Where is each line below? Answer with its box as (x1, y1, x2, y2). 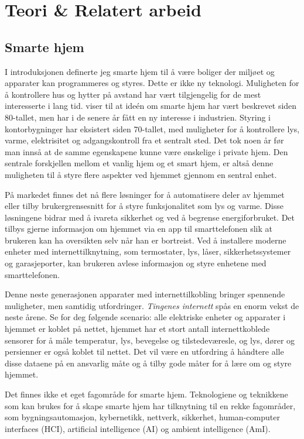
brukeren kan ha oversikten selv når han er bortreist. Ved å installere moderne (5, 234, 286, 246)
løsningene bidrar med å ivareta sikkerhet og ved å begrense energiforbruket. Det (5, 211, 295, 223)
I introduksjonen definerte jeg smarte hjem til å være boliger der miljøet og (5, 65, 275, 77)
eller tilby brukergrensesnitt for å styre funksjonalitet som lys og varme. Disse (5, 200, 283, 212)
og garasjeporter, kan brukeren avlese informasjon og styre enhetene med (5, 257, 267, 269)
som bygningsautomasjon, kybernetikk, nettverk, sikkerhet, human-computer (5, 411, 280, 423)
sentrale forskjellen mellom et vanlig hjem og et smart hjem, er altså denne (5, 157, 274, 169)
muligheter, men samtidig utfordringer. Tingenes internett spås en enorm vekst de (5, 299, 299, 311)
